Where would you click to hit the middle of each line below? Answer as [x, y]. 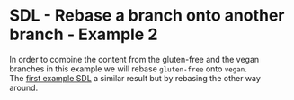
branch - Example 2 [84, 34]
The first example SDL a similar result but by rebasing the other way [135, 78]
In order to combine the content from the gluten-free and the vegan [134, 59]
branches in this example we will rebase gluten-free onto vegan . [128, 69]
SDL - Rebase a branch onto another [147, 16]
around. [24, 87]
